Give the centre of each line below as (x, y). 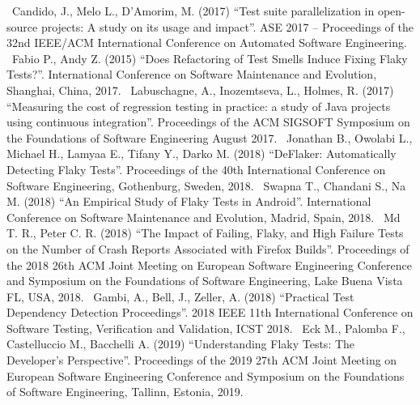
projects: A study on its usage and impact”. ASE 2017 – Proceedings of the (227, 26)
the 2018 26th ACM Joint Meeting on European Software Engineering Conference (209, 264)
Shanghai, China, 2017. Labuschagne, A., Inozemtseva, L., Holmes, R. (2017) (200, 90)
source (22, 26)
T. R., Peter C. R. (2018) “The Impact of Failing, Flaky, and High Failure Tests (205, 233)
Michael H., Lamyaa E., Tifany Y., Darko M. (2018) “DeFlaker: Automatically (202, 153)
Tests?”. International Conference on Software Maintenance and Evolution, (192, 74)
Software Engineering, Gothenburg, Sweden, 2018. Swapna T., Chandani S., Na (206, 185)
